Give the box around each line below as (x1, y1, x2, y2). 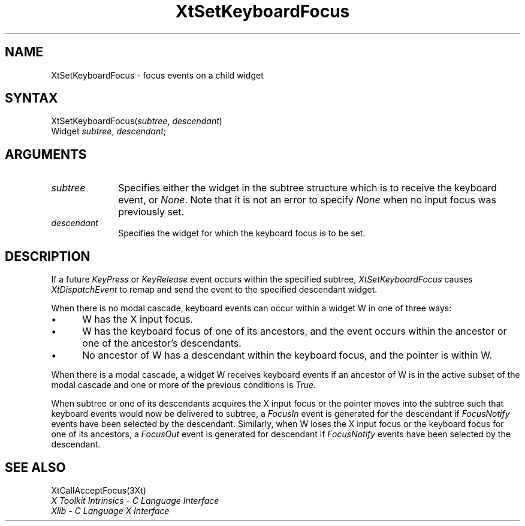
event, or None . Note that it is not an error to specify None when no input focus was (118, 194, 496, 206)
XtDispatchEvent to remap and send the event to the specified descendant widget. (51, 284, 378, 295)
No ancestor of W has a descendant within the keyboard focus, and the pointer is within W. (82, 349, 492, 362)
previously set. (118, 206, 185, 218)
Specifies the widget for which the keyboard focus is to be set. (118, 228, 366, 239)
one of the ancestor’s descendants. (82, 337, 242, 350)
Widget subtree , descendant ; (51, 126, 167, 137)
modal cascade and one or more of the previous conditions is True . (51, 380, 316, 390)
